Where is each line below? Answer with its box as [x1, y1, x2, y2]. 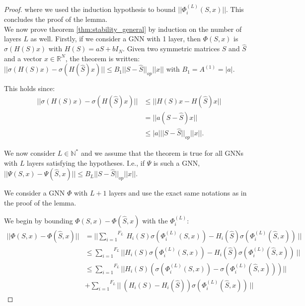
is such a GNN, [153, 157, 200, 168]
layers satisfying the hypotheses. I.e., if [27, 157, 145, 168]
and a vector [4, 53, 42, 63]
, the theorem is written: [65, 53, 140, 63]
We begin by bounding [4, 215, 73, 225]
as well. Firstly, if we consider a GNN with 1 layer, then [30, 33, 201, 44]
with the [142, 215, 168, 225]
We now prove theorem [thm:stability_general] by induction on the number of [4, 23, 242, 34]
